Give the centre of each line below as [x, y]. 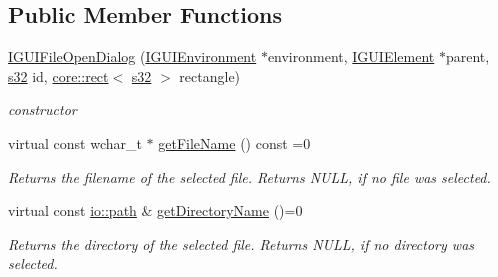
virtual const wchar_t [75, 142]
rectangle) [210, 75]
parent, [467, 56]
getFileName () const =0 [234, 142]
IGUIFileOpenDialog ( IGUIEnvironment [132, 56]
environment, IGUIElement [351, 56]
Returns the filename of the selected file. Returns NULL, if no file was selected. [249, 176]
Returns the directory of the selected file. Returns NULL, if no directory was [241, 243]
